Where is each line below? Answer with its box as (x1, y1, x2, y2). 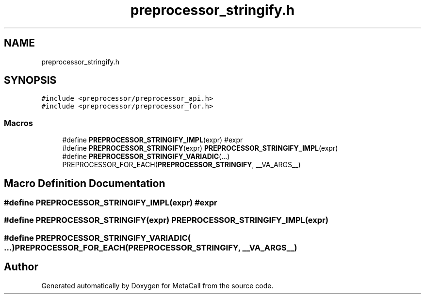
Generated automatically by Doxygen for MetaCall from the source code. (41, 281, 274, 290)
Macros (4, 118, 33, 128)
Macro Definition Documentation (4, 177, 165, 189)
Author (4, 261, 38, 273)
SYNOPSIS (4, 74, 57, 87)
